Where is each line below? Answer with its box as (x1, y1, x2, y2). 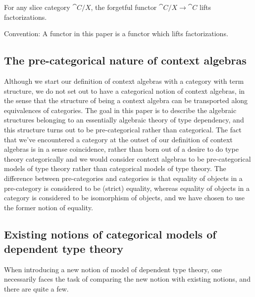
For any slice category (4, 2, 70, 12)
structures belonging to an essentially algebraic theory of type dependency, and (4, 115, 244, 125)
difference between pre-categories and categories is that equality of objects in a (4, 173, 243, 183)
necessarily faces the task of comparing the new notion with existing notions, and (4, 274, 251, 284)
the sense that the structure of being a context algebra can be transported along (4, 95, 248, 106)
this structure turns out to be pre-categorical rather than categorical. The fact (4, 124, 242, 134)
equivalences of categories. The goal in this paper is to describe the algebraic (4, 105, 237, 115)
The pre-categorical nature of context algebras (4, 53, 247, 68)
